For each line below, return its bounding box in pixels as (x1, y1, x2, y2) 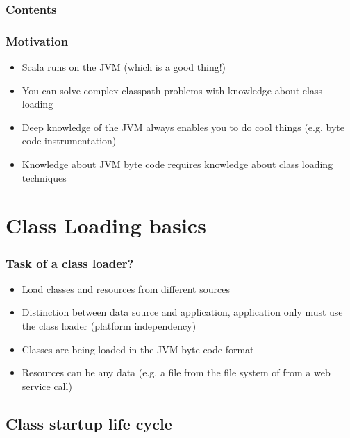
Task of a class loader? (6, 254, 134, 271)
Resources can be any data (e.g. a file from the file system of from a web (22, 365, 331, 380)
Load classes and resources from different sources (22, 281, 230, 296)
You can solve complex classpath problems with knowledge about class (22, 83, 322, 97)
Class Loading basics (6, 211, 206, 239)
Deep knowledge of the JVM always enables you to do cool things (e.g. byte (22, 119, 344, 134)
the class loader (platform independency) (22, 319, 197, 332)
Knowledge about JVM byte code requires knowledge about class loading (22, 157, 333, 171)
